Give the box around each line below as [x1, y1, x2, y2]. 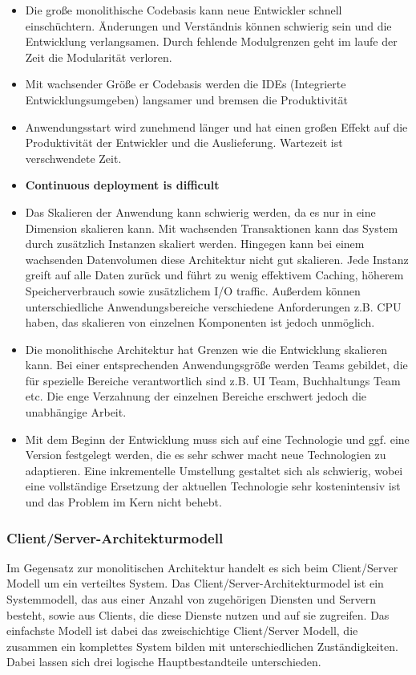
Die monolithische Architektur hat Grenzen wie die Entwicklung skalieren [25, 340, 387, 357]
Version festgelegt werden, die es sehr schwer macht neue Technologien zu [25, 446, 386, 463]
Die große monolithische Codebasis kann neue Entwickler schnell [25, 2, 342, 18]
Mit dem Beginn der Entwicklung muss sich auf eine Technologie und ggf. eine [25, 430, 410, 447]
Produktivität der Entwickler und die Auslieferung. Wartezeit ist [25, 134, 343, 151]
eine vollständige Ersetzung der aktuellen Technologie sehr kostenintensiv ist [25, 478, 401, 494]
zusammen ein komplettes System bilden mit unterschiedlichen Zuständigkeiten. [6, 637, 398, 654]
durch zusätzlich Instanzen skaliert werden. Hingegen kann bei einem [25, 235, 365, 252]
